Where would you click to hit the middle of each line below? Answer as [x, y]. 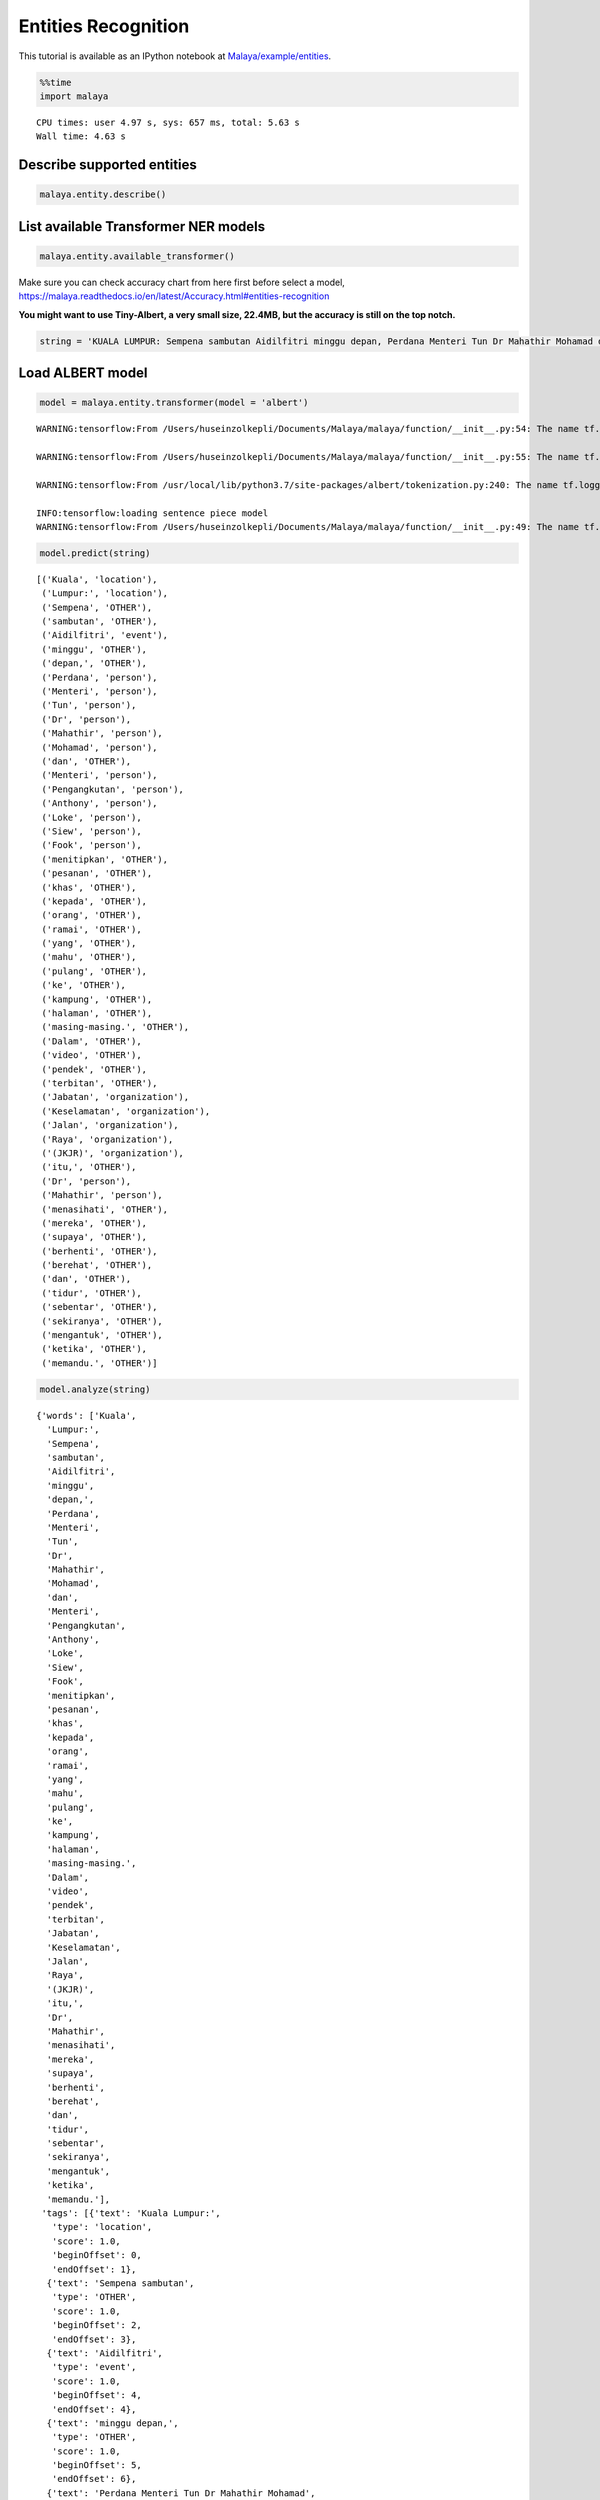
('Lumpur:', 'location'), [105, 593]
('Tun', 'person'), [89, 705]
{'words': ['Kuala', [86, 1415]
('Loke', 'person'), [91, 817]
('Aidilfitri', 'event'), [105, 635]
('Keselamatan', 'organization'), [126, 1111]
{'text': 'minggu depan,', [112, 2423]
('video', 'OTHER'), [91, 1055]
